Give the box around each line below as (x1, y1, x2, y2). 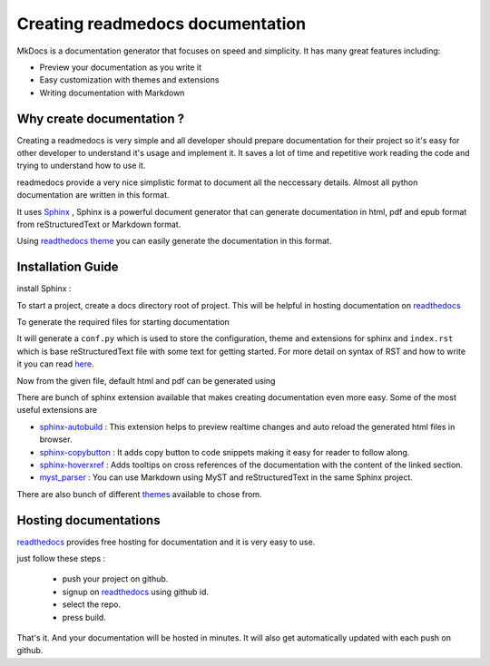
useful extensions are (16, 405, 98, 416)
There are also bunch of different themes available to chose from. (16, 488, 262, 499)
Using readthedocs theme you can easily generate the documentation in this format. (16, 236, 332, 247)
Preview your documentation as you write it (39, 62, 202, 73)
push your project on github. (62, 573, 169, 584)
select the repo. (62, 599, 122, 610)
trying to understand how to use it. (16, 160, 146, 171)
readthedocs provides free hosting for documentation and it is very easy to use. (16, 536, 316, 547)
